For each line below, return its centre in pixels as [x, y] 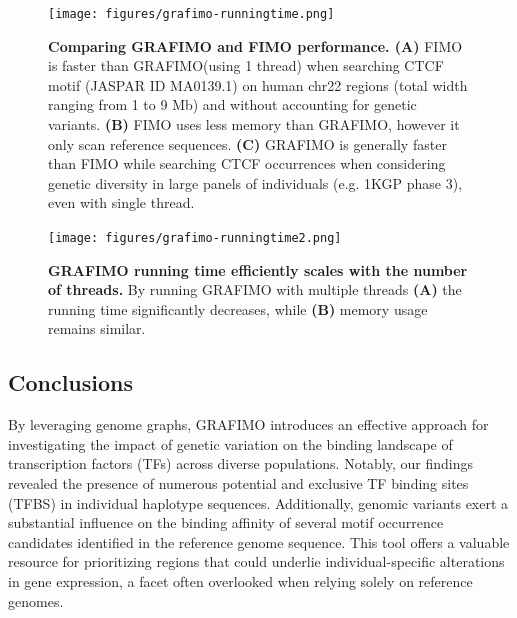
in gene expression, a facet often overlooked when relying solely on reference [240, 580]
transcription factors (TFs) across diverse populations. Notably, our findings [241, 463]
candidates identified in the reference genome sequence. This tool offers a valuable [259, 541]
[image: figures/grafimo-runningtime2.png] [195, 238]
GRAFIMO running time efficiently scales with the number [258, 269]
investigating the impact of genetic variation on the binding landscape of [230, 443]
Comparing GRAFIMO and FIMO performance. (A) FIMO [255, 45]
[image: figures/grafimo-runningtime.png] [191, 14]
